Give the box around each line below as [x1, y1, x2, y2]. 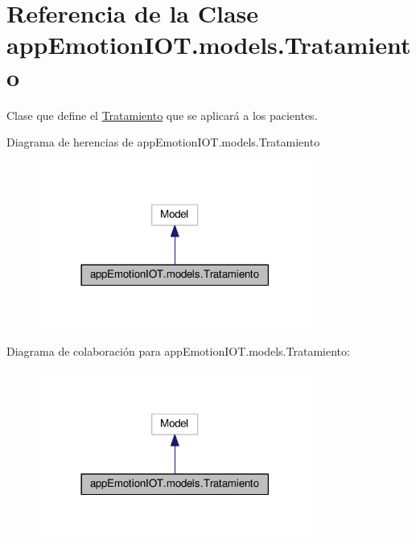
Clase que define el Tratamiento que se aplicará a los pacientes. [6, 106, 318, 123]
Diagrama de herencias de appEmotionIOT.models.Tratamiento [6, 134, 320, 150]
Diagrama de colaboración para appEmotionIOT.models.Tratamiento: [6, 342, 350, 359]
